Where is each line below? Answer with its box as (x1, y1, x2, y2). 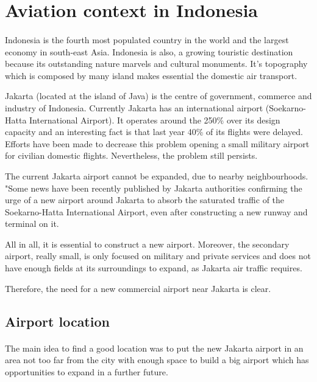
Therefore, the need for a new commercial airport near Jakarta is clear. (5, 282, 271, 294)
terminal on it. (5, 217, 59, 230)
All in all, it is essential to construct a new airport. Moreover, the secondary (5, 237, 290, 250)
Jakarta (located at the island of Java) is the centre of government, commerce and (5, 89, 312, 102)
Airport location (5, 311, 110, 330)
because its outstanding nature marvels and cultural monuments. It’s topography (5, 57, 308, 70)
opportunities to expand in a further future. (5, 365, 168, 378)
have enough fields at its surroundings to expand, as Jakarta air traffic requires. (5, 262, 302, 274)
